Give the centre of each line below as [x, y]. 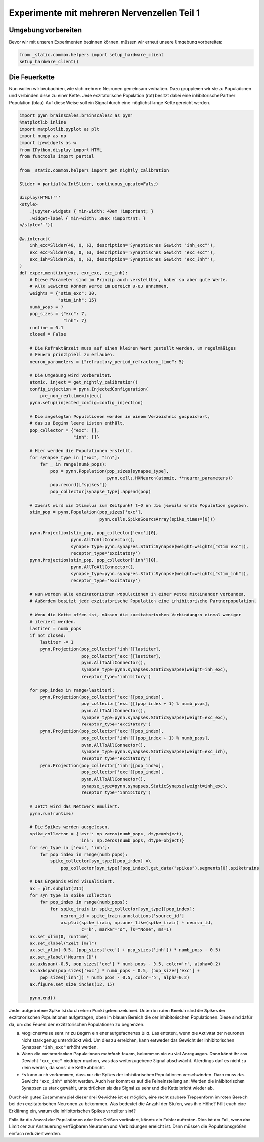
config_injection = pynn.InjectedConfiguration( [89, 389]
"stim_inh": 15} [77, 300]
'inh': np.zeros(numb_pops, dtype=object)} [132, 841]
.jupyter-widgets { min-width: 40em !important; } [91, 211]
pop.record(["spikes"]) [79, 485]
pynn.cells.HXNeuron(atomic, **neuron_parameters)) [170, 478]
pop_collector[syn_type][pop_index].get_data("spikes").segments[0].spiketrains [160, 868]
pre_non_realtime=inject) [71, 396]
